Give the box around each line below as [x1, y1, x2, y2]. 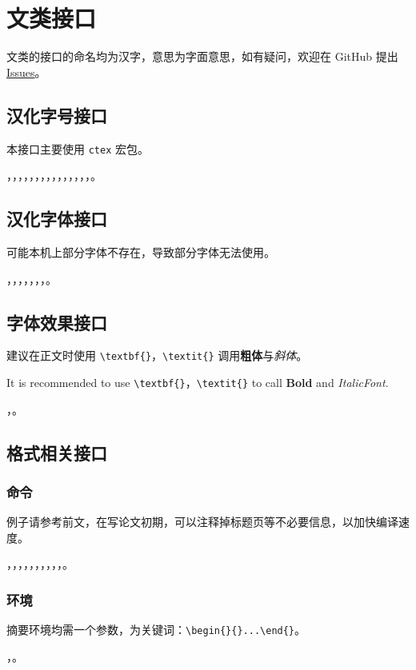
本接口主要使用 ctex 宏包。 [6, 140, 149, 157]
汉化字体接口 [6, 206, 107, 231]
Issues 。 [6, 63, 46, 80]
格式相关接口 [6, 440, 107, 465]
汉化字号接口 [6, 102, 107, 127]
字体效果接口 [6, 309, 107, 334]
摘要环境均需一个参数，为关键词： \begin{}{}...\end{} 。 [6, 621, 306, 638]
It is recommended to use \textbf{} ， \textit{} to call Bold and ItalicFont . [6, 374, 389, 391]
